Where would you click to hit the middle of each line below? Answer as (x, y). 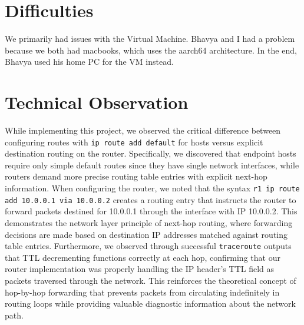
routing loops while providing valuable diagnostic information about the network (150, 304)
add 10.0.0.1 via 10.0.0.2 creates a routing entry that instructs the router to (151, 199)
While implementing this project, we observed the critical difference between (143, 130)
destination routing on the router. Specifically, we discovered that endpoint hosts (151, 153)
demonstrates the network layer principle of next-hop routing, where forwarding (149, 222)
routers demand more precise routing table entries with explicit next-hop (136, 176)
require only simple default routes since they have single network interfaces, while (152, 165)
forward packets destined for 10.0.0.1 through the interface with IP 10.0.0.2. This (151, 211)
